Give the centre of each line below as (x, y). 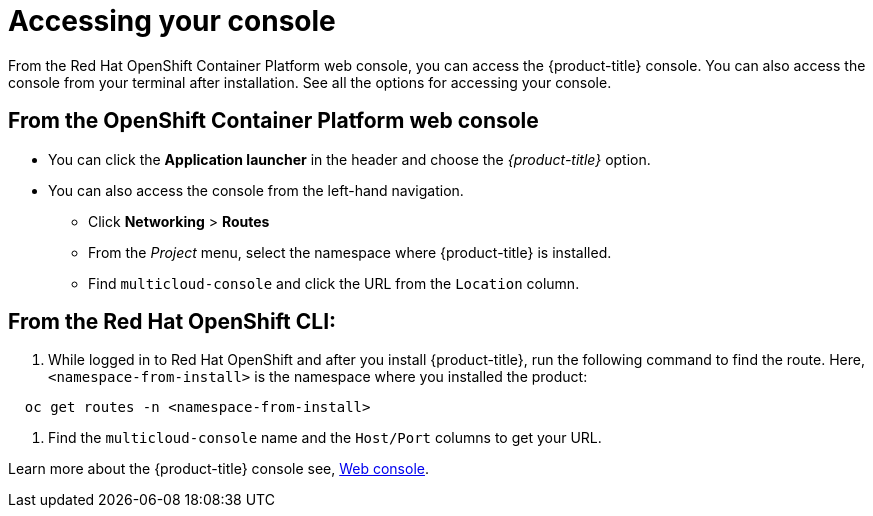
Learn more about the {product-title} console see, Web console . (219, 469)
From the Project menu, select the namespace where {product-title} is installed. (350, 252)
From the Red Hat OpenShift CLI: (172, 322)
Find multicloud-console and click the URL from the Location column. (334, 283)
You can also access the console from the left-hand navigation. (256, 190)
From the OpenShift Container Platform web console (273, 121)
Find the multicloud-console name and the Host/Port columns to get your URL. (325, 438)
